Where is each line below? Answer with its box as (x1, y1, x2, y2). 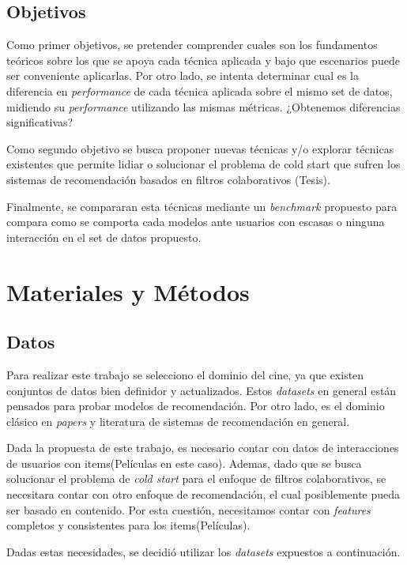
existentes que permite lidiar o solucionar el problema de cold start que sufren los (6, 156, 401, 172)
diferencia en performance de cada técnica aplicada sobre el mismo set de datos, (6, 82, 393, 99)
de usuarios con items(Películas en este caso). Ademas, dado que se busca (6, 454, 362, 471)
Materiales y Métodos (6, 275, 250, 307)
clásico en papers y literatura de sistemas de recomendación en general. (6, 412, 350, 429)
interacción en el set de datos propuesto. (6, 228, 202, 245)
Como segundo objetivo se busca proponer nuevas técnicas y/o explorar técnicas (6, 140, 394, 156)
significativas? (6, 114, 73, 130)
